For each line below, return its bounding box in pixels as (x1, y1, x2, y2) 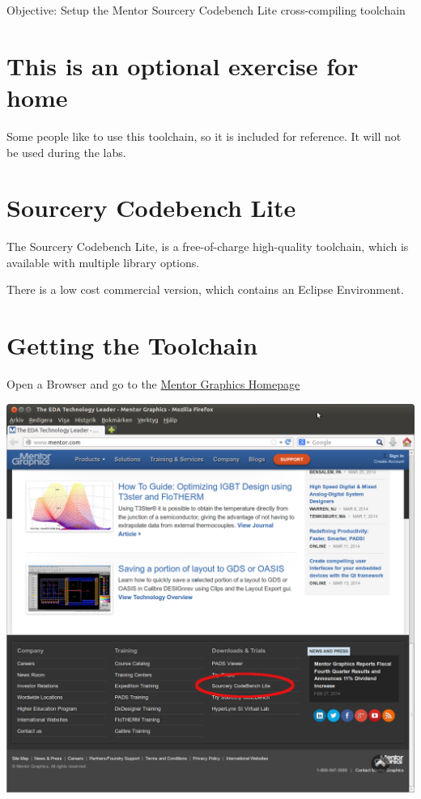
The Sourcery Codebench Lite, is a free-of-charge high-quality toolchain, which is (6, 238, 409, 255)
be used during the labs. (6, 143, 126, 160)
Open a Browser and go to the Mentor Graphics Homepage (6, 376, 300, 393)
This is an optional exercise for (6, 49, 359, 82)
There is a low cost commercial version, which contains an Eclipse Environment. (6, 281, 404, 298)
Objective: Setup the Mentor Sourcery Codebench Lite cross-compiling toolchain (6, 2, 406, 18)
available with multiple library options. (6, 253, 200, 270)
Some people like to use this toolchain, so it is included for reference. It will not (6, 127, 402, 144)
